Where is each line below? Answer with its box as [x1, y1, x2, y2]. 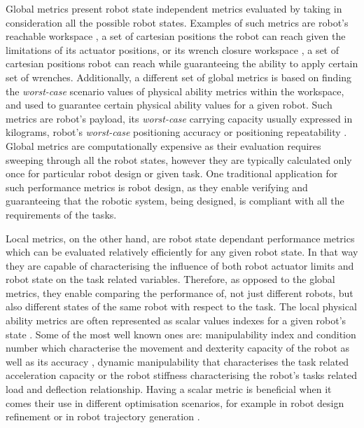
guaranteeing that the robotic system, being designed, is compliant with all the [6, 193, 344, 208]
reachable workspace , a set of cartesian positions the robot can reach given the [6, 29, 346, 43]
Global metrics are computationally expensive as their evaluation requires [6, 138, 321, 153]
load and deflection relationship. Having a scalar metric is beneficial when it [6, 382, 332, 396]
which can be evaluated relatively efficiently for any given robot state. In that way [6, 244, 358, 259]
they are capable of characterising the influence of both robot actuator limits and [6, 258, 354, 272]
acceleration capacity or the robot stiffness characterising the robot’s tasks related [6, 368, 358, 382]
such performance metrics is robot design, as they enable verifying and [6, 179, 308, 194]
